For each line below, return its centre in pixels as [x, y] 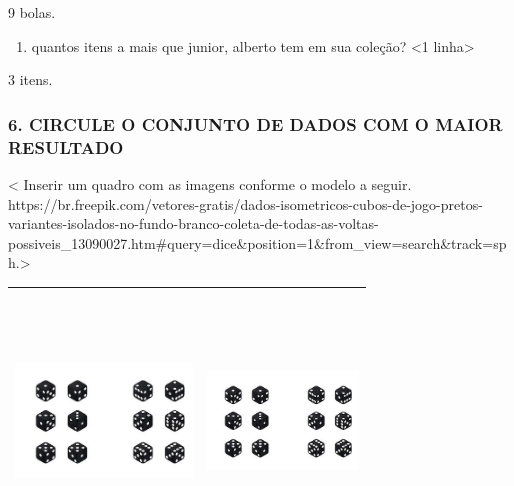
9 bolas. [32, 12]
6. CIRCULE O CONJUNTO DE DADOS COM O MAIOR [255, 123]
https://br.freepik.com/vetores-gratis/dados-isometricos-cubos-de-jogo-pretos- [245, 203]
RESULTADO [66, 146]
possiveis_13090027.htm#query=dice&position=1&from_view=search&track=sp [257, 242]
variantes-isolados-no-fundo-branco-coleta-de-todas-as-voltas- [193, 223]
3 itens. [30, 79]
